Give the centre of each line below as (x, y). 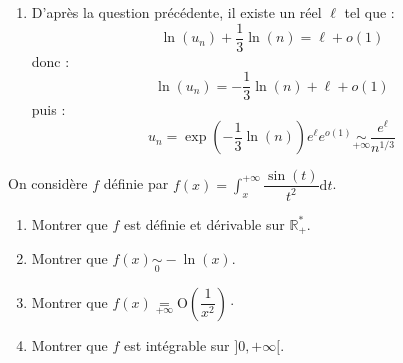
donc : (50, 60)
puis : (48, 109)
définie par (136, 183)
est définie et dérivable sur (204, 223)
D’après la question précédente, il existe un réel (176, 12)
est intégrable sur (176, 344)
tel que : (369, 12)
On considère (48, 183)
